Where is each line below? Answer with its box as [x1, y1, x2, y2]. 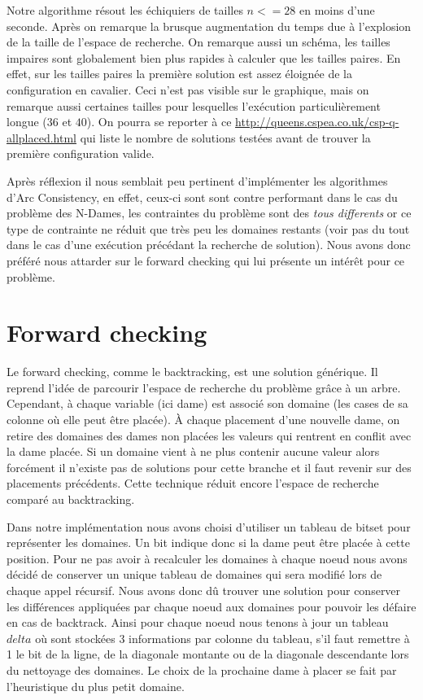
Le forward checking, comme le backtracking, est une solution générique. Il [7, 363, 378, 380]
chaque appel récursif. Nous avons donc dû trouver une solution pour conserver [7, 581, 401, 598]
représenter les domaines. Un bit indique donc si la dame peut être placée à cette [7, 534, 410, 551]
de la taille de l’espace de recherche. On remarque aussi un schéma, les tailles [7, 33, 390, 50]
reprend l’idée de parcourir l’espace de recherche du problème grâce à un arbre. [7, 378, 401, 396]
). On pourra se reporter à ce [86, 113, 232, 130]
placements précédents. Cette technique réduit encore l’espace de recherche [7, 475, 379, 492]
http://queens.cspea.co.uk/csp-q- [235, 113, 399, 130]
